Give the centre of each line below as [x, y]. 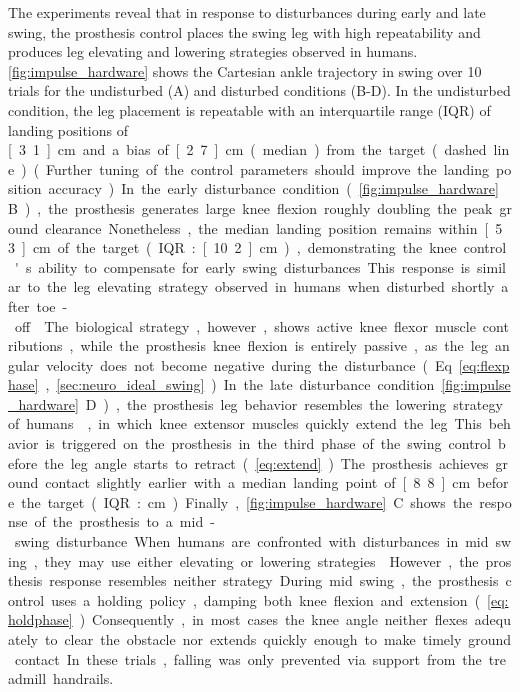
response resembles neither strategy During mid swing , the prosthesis [274, 580]
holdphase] [40, 619]
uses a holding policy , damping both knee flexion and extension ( [266, 599]
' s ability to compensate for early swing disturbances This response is [242, 266]
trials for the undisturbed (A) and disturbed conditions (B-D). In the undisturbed [259, 90]
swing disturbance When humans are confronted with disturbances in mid [251, 541]
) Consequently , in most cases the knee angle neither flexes [273, 619]
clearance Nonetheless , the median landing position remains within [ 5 [274, 227]
